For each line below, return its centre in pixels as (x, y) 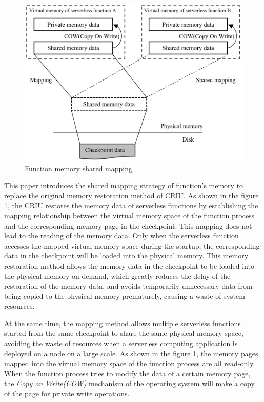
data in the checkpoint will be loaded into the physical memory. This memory (126, 256)
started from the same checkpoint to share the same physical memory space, (124, 333)
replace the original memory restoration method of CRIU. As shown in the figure (131, 195)
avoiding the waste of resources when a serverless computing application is (121, 343)
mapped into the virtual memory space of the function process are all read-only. (130, 363)
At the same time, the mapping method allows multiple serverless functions (123, 323)
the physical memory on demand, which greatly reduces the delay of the (117, 276)
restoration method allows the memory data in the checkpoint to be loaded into (129, 265)
